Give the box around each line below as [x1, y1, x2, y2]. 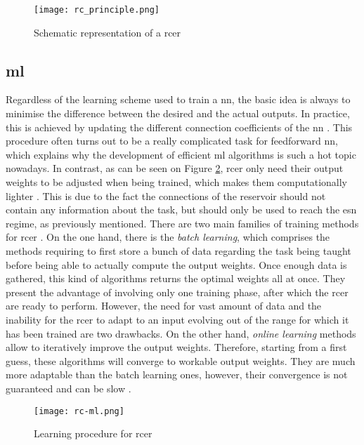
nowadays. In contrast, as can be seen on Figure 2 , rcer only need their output [6, 161, 344, 175]
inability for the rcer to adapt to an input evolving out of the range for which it [6, 312, 349, 326]
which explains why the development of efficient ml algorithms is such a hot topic [6, 147, 356, 161]
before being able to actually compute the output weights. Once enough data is [6, 257, 347, 272]
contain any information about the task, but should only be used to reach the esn [6, 202, 357, 217]
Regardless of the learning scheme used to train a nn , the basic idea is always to [6, 92, 351, 107]
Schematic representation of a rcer [34, 25, 181, 39]
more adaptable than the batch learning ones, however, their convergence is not [6, 367, 348, 382]
